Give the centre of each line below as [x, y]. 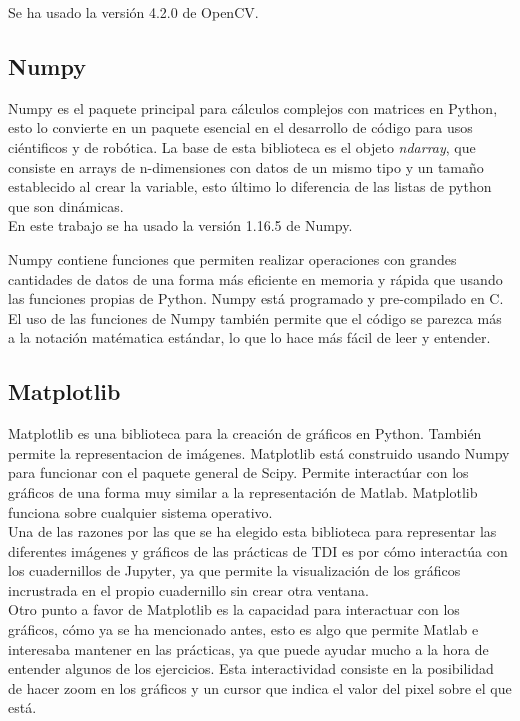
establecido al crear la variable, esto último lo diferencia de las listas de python [250, 186]
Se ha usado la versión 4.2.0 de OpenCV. [133, 12]
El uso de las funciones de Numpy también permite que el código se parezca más [255, 317]
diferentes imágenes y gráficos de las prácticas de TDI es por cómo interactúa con [258, 550]
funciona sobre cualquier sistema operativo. [140, 511]
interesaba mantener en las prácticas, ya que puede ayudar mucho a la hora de [248, 648]
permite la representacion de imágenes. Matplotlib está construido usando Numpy [259, 452]
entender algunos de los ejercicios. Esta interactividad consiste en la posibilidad [251, 668]
